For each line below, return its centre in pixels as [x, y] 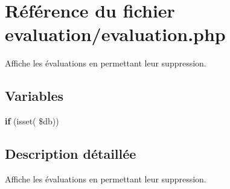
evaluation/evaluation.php [115, 34]
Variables [34, 96]
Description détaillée [71, 154]
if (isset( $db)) [32, 121]
